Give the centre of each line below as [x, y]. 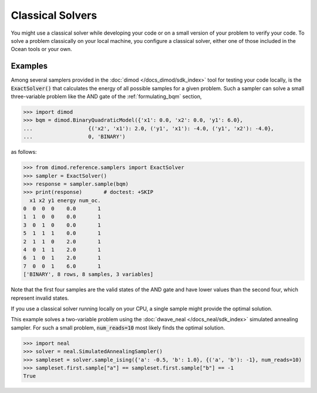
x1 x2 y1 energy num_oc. [65, 200]
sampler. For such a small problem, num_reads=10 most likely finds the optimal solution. [118, 327]
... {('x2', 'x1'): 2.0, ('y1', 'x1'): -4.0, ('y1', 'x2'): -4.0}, [149, 128]
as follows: [24, 152]
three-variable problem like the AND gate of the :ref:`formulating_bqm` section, [106, 96]
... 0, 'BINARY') [74, 137]
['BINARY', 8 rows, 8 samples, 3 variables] [88, 274]
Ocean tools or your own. [42, 49]
